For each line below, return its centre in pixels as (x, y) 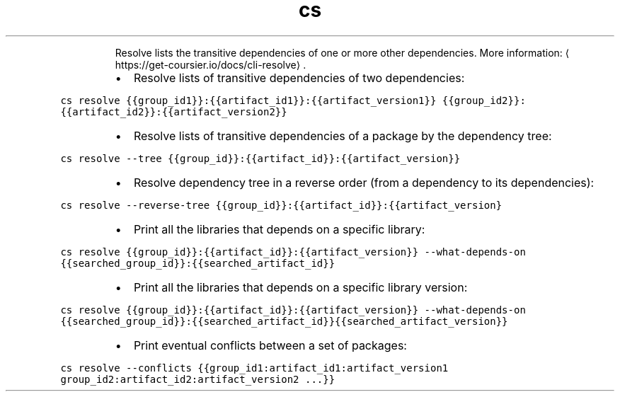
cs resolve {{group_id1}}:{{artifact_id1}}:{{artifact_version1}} (248, 100)
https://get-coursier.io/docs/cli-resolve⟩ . (211, 64)
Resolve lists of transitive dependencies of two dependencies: (299, 77)
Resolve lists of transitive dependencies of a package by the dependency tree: (343, 136)
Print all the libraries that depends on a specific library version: (300, 287)
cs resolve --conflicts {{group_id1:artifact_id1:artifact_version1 (254, 368)
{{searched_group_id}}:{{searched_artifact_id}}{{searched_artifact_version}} (284, 321)
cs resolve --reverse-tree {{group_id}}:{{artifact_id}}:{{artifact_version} (281, 205)
